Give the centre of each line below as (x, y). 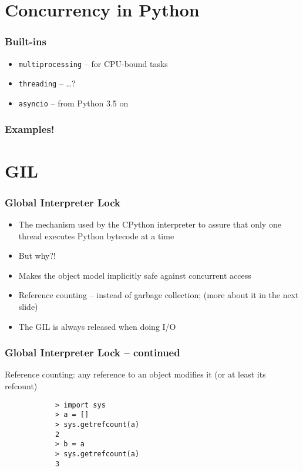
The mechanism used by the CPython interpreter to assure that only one (150, 224)
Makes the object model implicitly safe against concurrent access (135, 275)
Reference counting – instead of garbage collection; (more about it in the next (159, 295)
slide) (28, 306)
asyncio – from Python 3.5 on (73, 103)
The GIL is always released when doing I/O (97, 326)
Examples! (30, 129)
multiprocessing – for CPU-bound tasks (93, 63)
